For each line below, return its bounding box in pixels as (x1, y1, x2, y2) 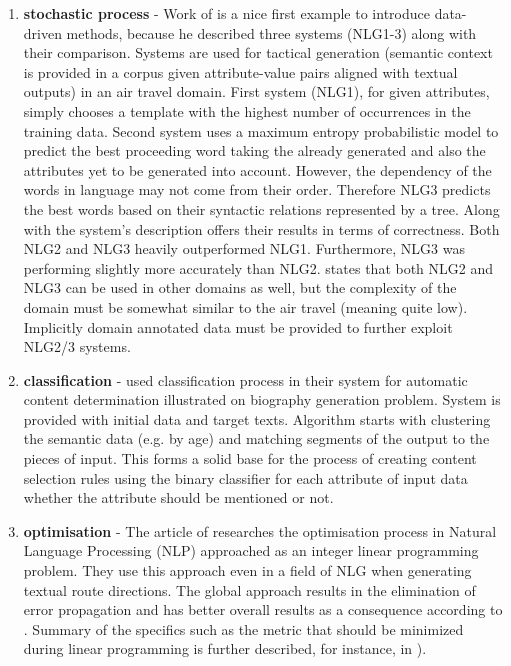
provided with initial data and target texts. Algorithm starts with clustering (23, 408, 491, 429)
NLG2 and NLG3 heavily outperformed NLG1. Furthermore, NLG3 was (23, 238, 465, 259)
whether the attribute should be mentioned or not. (23, 487, 334, 508)
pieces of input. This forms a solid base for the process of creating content (23, 448, 477, 469)
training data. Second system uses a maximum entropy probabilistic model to (23, 120, 499, 141)
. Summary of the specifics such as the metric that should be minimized (23, 618, 464, 639)
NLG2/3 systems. (23, 336, 131, 357)
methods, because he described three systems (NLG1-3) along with (66, 22, 477, 43)
